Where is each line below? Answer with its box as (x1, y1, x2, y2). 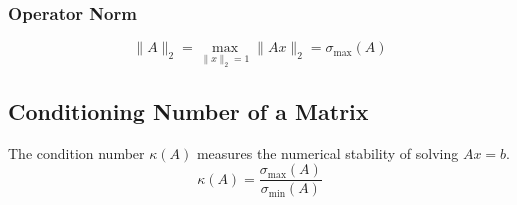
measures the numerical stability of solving (196, 142, 459, 163)
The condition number (8, 142, 145, 163)
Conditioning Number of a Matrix (8, 95, 369, 126)
